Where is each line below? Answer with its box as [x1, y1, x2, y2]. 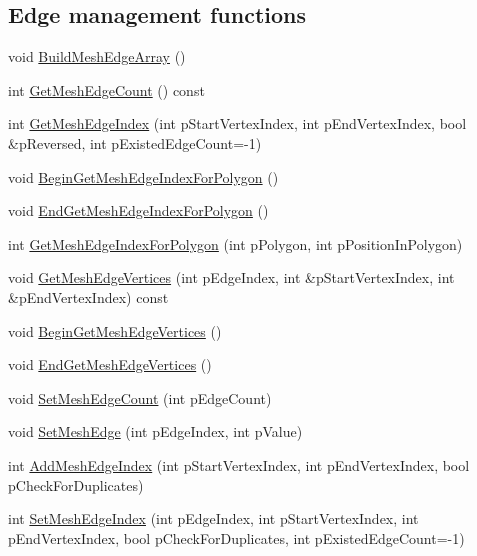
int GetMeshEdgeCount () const [8, 79, 205, 100]
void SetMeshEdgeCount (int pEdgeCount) [8, 387, 272, 408]
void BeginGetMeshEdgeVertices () [8, 320, 222, 341]
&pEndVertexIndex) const [8, 286, 169, 307]
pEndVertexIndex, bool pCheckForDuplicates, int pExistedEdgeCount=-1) [8, 527, 465, 548]
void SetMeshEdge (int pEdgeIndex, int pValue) [8, 421, 303, 442]
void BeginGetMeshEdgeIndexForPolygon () [8, 166, 279, 187]
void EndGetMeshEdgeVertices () [8, 354, 212, 375]
